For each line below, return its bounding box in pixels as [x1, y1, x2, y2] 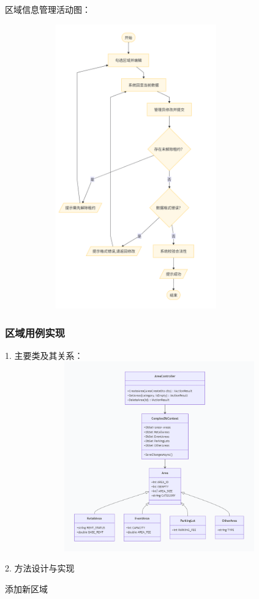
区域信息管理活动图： [5, 3, 91, 15]
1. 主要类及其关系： [5, 348, 83, 361]
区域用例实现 [5, 325, 66, 340]
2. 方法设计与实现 [5, 562, 75, 575]
